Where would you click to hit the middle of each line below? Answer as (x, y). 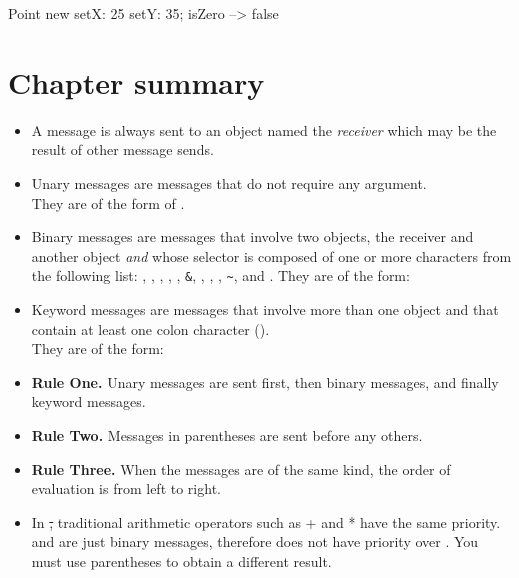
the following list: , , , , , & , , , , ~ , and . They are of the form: (220, 275)
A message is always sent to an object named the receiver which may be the (264, 129)
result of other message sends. (122, 149)
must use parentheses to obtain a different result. (181, 560)
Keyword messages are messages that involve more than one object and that (265, 308)
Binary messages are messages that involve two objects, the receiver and (252, 236)
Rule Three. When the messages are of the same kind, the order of (241, 468)
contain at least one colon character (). (150, 328)
